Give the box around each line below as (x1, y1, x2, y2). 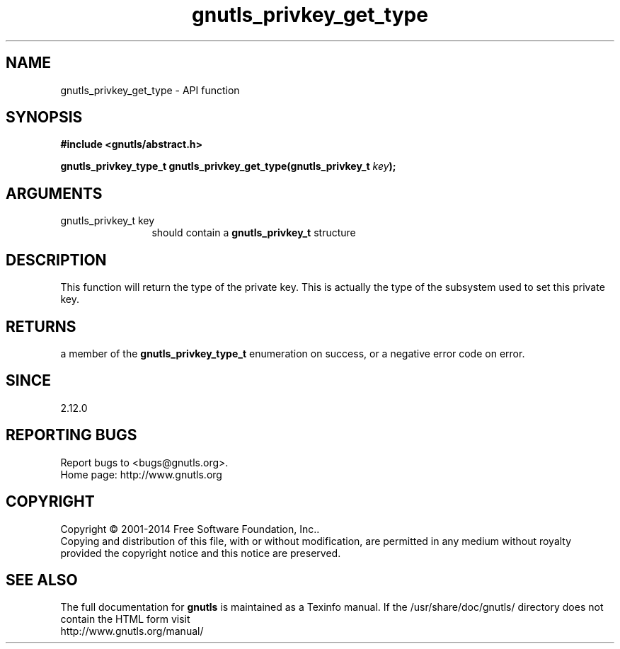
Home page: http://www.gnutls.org (60, 468, 222, 481)
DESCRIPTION (6, 251, 107, 269)
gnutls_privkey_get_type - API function (60, 84, 240, 96)
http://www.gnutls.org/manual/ (60, 625, 204, 638)
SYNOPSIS (6, 108, 83, 127)
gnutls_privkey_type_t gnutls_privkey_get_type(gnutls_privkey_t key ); (60, 160, 396, 173)
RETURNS (6, 317, 76, 335)
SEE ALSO (6, 570, 78, 589)
